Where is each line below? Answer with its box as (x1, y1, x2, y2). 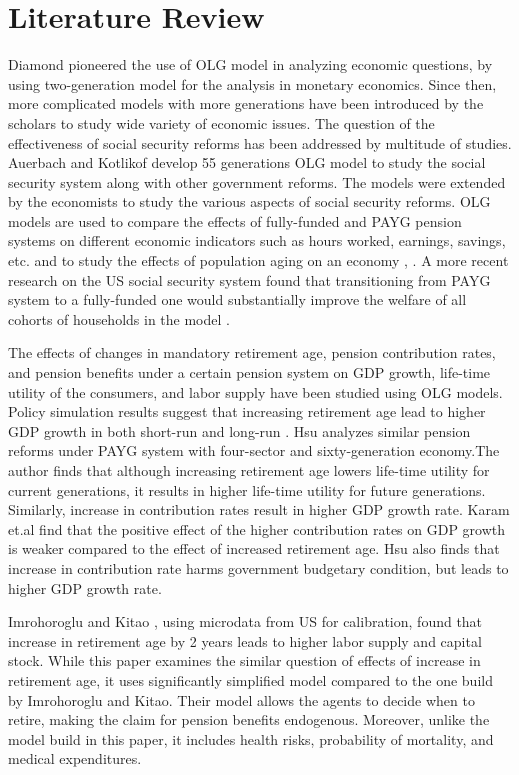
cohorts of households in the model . (8, 308, 230, 329)
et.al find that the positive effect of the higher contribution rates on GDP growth (8, 518, 506, 539)
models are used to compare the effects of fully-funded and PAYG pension (8, 210, 462, 231)
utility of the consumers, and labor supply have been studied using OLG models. (8, 381, 503, 402)
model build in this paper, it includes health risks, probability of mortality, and (8, 728, 494, 749)
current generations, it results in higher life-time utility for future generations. (8, 479, 486, 500)
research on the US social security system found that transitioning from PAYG (8, 269, 491, 290)
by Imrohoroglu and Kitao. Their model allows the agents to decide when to (8, 689, 475, 710)
